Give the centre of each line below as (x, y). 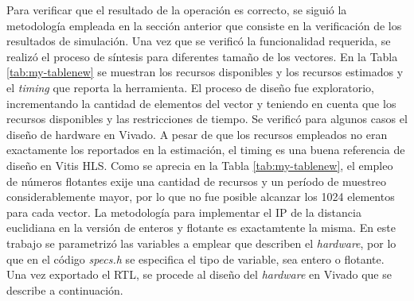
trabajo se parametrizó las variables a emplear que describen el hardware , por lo (201, 243)
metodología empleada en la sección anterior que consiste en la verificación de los (204, 25)
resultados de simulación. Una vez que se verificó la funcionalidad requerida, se (199, 41)
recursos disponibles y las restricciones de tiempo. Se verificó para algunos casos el (207, 119)
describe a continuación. (65, 289)
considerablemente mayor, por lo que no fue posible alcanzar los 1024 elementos (201, 197)
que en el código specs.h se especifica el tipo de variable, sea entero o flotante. (195, 259)
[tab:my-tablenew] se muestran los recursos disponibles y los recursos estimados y (205, 72)
